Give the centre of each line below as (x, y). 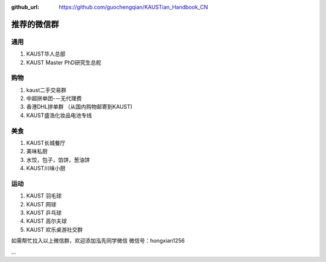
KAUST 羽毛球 (44, 196)
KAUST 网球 (41, 204)
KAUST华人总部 (46, 54)
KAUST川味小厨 (46, 168)
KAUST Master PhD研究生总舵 (64, 62)
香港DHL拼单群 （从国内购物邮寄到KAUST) (79, 107)
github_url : (25, 7)
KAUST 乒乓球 (44, 213)
